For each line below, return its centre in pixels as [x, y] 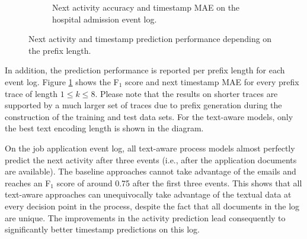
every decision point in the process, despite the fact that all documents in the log [152, 206]
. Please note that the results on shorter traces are [186, 93]
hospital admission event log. [105, 19]
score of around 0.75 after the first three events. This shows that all [179, 183]
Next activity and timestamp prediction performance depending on [150, 39]
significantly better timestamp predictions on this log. [103, 229]
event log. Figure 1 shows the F [62, 81]
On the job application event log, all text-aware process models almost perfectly [150, 148]
